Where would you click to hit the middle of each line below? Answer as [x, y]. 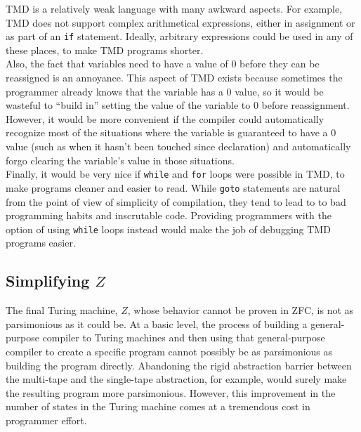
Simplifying [48, 281]
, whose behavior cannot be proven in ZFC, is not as [241, 310]
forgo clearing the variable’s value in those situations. [120, 160]
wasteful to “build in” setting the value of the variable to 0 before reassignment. [178, 105]
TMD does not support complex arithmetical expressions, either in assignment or [180, 22]
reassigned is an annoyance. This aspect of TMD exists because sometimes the [174, 78]
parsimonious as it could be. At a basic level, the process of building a [157, 323]
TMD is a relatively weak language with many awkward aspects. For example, [174, 8]
